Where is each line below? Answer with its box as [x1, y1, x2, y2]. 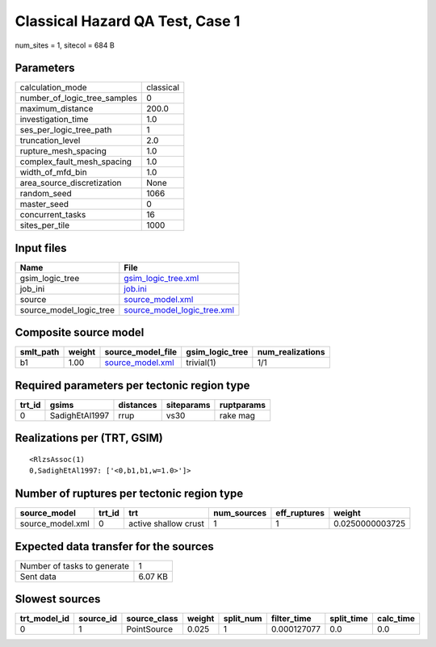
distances [118, 400, 157, 410]
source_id [78, 613, 117, 624]
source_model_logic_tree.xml [124, 304, 234, 315]
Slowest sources [15, 592, 101, 606]
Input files [15, 241, 68, 254]
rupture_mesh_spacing [19, 145, 107, 157]
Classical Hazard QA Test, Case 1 [15, 12, 241, 30]
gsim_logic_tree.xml [124, 272, 199, 284]
